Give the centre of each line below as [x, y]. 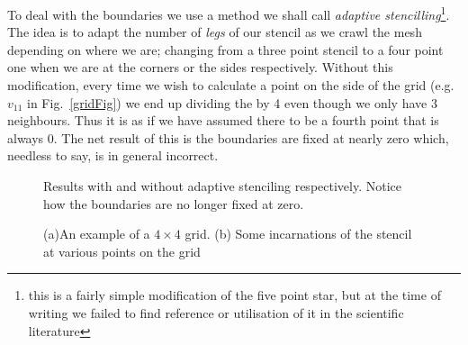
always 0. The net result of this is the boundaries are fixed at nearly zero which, [228, 137]
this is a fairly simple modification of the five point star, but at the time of [234, 295]
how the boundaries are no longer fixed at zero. [174, 203]
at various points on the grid [122, 251]
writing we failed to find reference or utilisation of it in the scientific [216, 312]
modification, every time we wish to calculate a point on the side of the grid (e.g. [231, 85]
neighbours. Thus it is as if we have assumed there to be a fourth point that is [223, 120]
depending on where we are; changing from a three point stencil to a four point [225, 49]
